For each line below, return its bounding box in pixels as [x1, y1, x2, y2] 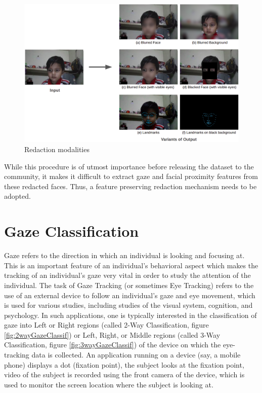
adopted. [4, 191, 31, 201]
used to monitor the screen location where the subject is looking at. [4, 379, 213, 389]
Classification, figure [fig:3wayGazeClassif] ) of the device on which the [4, 339, 221, 350]
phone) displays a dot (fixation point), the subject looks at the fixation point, [4, 359, 244, 370]
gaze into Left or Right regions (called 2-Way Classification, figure [4, 319, 209, 330]
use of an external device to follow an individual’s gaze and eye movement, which [4, 290, 255, 300]
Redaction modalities [24, 144, 90, 155]
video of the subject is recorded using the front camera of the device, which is [4, 369, 245, 380]
